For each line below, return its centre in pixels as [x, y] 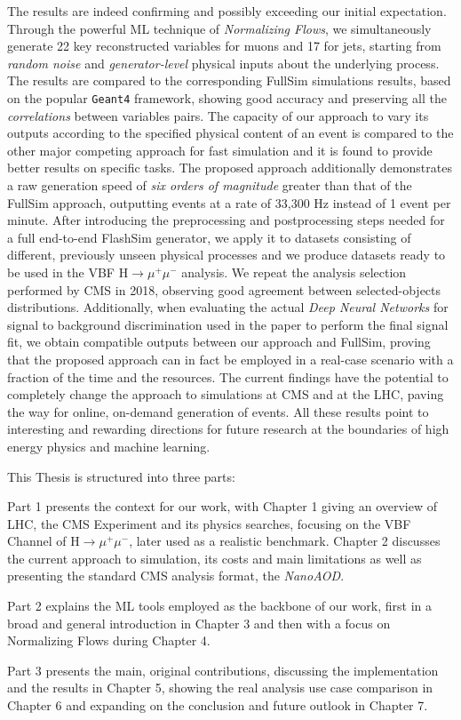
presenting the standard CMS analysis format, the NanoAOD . [176, 576]
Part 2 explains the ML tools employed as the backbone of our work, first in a [220, 606]
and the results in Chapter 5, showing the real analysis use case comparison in [220, 688]
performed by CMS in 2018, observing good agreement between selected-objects [224, 289]
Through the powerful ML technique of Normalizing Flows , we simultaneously [219, 28]
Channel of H [44, 541]
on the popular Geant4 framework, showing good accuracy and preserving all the [227, 97]
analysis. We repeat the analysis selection [294, 272]
